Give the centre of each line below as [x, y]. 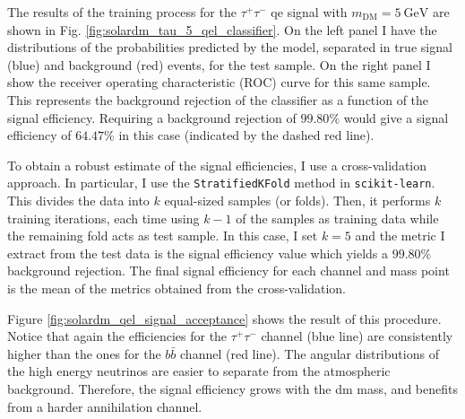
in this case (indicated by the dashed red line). [246, 135]
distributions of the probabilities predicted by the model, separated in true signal [230, 47]
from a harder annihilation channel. [105, 406]
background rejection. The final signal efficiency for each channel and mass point [228, 271]
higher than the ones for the [84, 353]
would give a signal [396, 117]
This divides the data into [78, 200]
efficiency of [39, 135]
